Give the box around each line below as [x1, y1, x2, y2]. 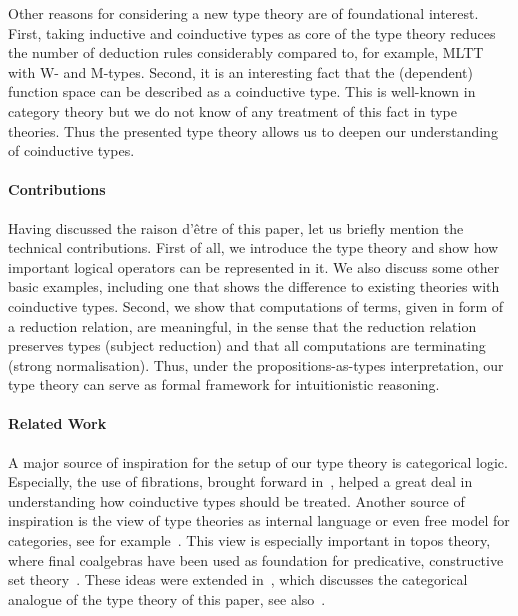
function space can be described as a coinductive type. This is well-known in [8, 81, 476, 102]
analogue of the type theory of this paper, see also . [8, 588, 326, 609]
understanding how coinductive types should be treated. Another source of [8, 490, 465, 511]
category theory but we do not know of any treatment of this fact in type [8, 100, 457, 121]
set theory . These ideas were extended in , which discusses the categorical [8, 569, 468, 590]
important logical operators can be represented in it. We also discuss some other [8, 256, 500, 277]
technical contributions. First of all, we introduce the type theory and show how [8, 237, 499, 258]
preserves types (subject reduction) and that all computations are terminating [8, 335, 486, 356]
